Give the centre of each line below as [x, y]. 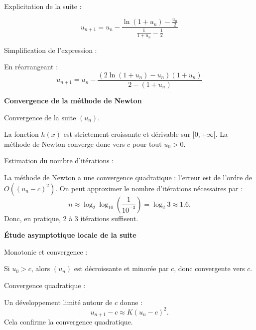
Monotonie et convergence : [46, 251]
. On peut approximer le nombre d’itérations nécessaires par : [149, 188]
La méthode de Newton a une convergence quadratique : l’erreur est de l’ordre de [128, 177]
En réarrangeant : [31, 67]
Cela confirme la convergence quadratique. [68, 322]
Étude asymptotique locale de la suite [70, 235]
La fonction [21, 134]
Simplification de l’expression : [51, 50]
